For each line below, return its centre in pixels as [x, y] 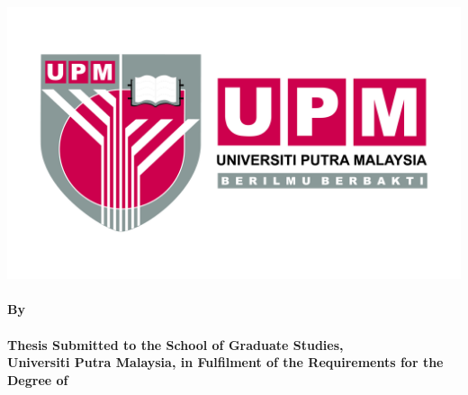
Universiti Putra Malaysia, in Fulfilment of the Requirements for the [225, 362]
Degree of [38, 379]
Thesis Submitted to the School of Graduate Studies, [175, 344]
